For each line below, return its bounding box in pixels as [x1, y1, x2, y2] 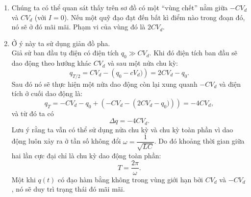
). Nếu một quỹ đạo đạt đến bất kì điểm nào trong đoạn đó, [64, 12, 245, 22]
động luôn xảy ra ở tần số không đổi [11, 136, 121, 146]
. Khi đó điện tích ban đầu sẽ [149, 48, 237, 58]
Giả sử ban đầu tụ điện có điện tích [11, 48, 119, 58]
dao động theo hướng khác [11, 58, 91, 68]
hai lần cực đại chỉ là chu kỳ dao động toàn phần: [11, 150, 161, 160]
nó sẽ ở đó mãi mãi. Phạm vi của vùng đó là [11, 22, 146, 32]
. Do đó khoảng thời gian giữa [154, 136, 245, 146]
